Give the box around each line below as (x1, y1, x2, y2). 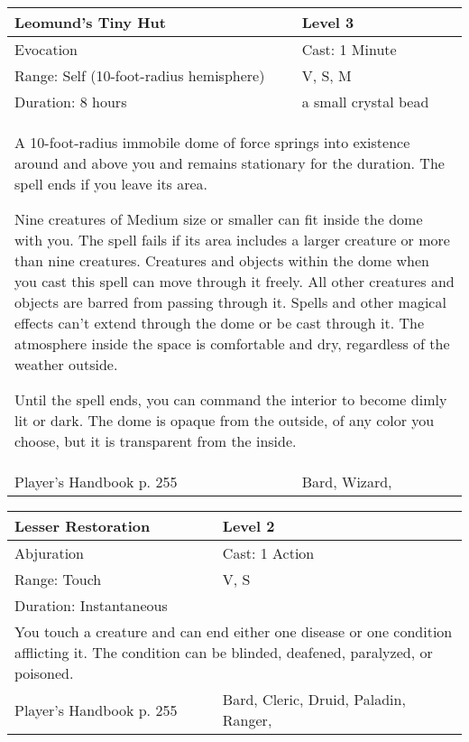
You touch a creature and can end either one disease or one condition (14, 621, 453, 642)
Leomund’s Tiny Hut (14, 12, 166, 32)
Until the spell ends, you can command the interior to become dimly (14, 389, 447, 410)
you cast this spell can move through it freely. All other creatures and (14, 271, 455, 292)
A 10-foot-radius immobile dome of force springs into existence (14, 132, 410, 153)
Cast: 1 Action (222, 543, 315, 563)
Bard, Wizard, (301, 471, 392, 492)
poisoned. (14, 663, 74, 683)
